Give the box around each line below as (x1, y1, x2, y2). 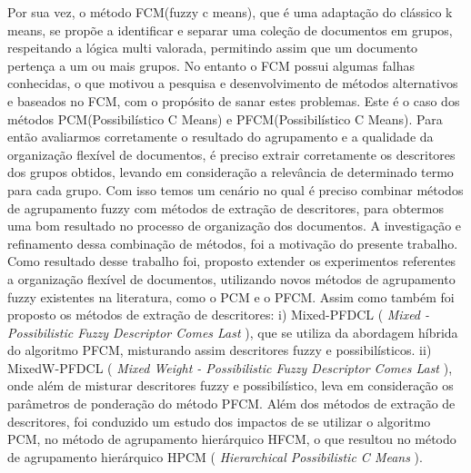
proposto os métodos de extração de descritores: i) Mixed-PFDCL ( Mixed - (7, 305, 430, 324)
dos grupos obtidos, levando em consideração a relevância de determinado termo (7, 163, 454, 182)
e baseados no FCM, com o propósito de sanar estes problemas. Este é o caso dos (7, 91, 460, 110)
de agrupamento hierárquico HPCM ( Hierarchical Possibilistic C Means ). (7, 447, 423, 466)
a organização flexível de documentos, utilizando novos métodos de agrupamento (7, 269, 456, 288)
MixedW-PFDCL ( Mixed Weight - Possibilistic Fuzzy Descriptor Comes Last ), (7, 358, 453, 377)
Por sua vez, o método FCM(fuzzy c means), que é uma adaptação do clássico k (7, 3, 453, 21)
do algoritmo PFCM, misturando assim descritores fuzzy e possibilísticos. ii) (7, 340, 432, 360)
